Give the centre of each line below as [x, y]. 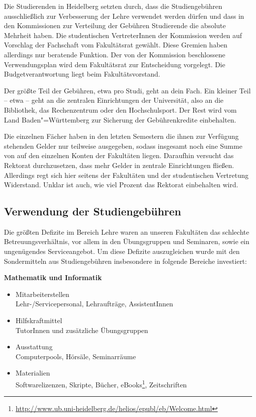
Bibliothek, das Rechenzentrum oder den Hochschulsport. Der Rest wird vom [120, 109]
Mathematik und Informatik [53, 277]
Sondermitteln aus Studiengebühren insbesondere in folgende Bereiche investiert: [126, 261]
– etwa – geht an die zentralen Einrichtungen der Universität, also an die [114, 100]
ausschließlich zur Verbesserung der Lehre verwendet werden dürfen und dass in [124, 16]
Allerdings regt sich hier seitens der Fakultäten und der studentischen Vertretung [126, 175]
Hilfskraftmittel [39, 320]
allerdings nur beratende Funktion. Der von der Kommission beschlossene [115, 54]
